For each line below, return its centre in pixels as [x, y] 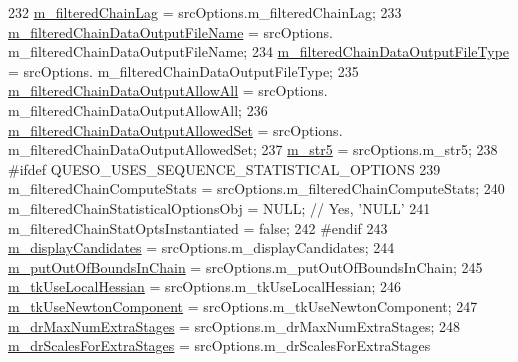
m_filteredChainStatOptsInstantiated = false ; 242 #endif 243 [198, 227]
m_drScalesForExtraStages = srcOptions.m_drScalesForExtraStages [219, 345]
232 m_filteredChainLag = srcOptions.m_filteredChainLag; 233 [205, 12]
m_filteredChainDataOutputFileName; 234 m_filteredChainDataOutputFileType [259, 51]
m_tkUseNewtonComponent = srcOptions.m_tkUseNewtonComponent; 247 [243, 305]
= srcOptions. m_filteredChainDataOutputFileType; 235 [183, 70]
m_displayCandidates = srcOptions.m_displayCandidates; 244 [201, 247]
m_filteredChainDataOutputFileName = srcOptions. [171, 31]
